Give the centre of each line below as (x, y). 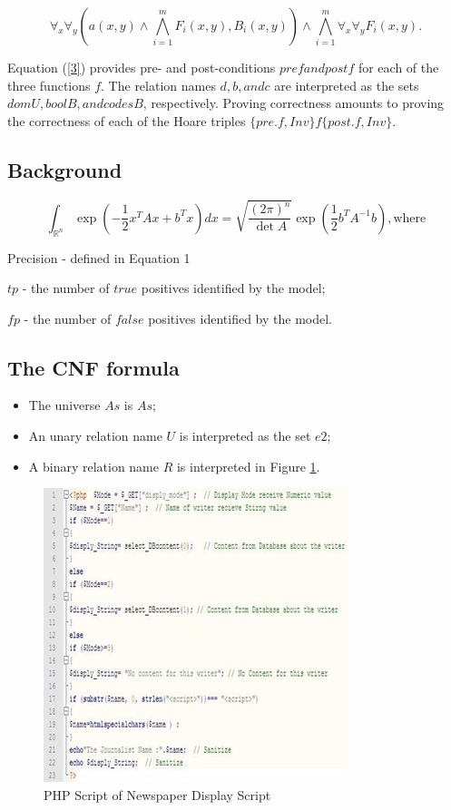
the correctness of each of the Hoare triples (127, 120)
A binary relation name (94, 466)
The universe (64, 405)
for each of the (398, 67)
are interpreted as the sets (347, 85)
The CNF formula (93, 367)
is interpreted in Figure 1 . (248, 466)
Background (65, 169)
